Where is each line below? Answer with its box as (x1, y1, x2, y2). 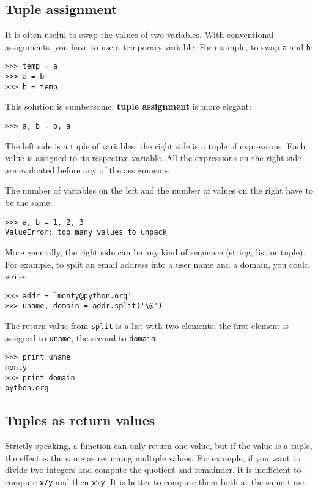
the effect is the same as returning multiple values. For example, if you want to (5, 451, 301, 464)
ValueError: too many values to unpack (5, 228, 167, 237)
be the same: (5, 196, 53, 209)
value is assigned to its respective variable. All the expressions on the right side (5, 151, 301, 164)
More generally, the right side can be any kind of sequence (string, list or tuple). (5, 245, 306, 258)
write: (5, 270, 27, 282)
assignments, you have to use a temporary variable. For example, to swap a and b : (5, 40, 313, 53)
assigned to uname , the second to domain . (5, 331, 158, 344)
